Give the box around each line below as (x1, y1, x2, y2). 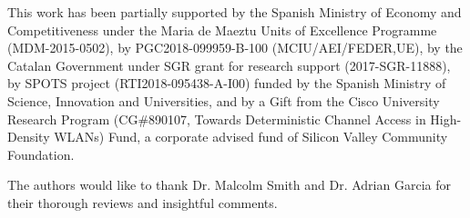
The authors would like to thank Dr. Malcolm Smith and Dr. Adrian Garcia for (7, 175, 451, 194)
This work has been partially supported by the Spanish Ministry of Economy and (7, 3, 462, 21)
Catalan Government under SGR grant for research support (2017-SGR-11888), (7, 55, 451, 74)
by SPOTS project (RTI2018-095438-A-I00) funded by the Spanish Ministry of (7, 74, 446, 93)
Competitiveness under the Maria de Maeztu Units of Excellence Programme (7, 20, 437, 39)
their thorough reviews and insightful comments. (7, 193, 278, 212)
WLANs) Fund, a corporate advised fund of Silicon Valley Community (54, 127, 448, 146)
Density (7, 127, 50, 146)
